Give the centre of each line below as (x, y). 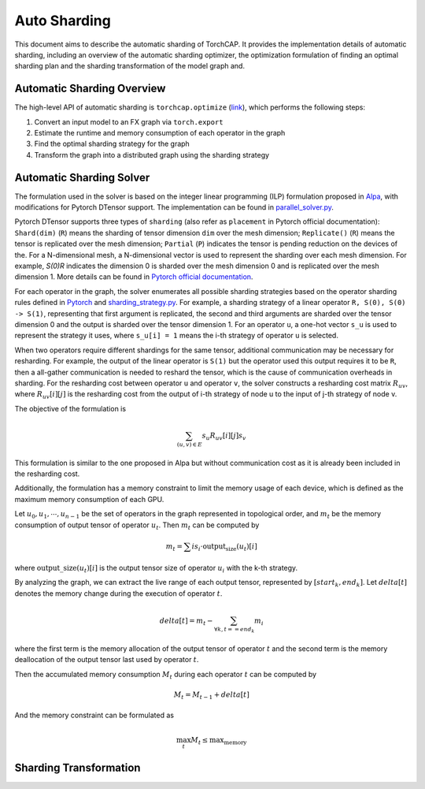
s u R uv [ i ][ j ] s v (224, 436)
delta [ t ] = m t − (186, 622)
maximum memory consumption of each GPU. (89, 499)
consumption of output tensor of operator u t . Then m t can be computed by (137, 526)
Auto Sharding (63, 20)
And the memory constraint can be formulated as (94, 715)
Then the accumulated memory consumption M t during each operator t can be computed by (166, 675)
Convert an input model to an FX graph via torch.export (129, 121)
